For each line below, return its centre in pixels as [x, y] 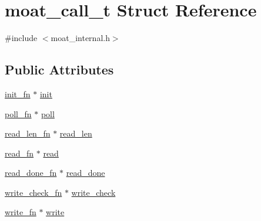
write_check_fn [34, 192]
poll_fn [18, 113]
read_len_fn [28, 133]
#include [21, 38]
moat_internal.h [80, 38]
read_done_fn [31, 173]
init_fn [18, 93]
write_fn [21, 212]
